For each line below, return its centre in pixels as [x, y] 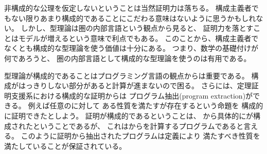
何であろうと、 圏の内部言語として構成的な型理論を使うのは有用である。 [128, 58]
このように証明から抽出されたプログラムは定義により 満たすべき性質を [140, 136]
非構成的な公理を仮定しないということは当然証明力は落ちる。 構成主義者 [128, 8]
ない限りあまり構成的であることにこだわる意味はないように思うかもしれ [133, 18]
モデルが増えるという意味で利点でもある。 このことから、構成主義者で [138, 38]
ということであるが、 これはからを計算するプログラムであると [138, 126]
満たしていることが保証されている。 [65, 146]
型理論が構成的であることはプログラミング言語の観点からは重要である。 [127, 75]
